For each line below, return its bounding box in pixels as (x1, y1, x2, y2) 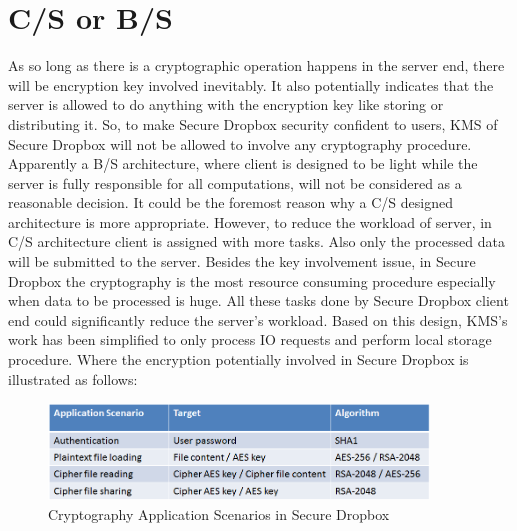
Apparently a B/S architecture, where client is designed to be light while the (8, 153, 478, 174)
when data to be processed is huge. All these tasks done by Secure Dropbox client (8, 290, 509, 311)
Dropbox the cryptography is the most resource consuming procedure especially (8, 270, 496, 291)
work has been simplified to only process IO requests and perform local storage (8, 329, 492, 350)
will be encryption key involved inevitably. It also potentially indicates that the (8, 74, 494, 95)
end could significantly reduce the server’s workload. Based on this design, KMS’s (8, 309, 508, 330)
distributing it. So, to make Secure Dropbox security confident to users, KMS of (8, 113, 498, 134)
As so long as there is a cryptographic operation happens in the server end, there (8, 55, 505, 76)
